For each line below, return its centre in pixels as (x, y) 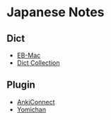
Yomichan (31, 109)
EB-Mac (29, 55)
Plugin (21, 85)
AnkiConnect (36, 102)
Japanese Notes (55, 12)
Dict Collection (39, 63)
